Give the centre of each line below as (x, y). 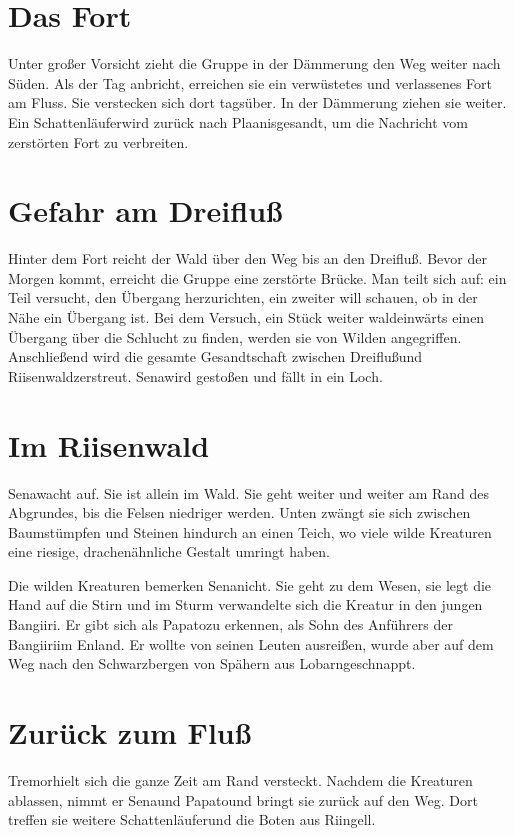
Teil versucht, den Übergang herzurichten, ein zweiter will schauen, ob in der (243, 297)
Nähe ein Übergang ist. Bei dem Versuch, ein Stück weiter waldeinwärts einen (246, 317)
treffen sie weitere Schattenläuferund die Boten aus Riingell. (192, 819)
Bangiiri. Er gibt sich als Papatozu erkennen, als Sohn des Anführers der (230, 624)
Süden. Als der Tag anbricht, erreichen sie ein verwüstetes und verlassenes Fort (250, 82)
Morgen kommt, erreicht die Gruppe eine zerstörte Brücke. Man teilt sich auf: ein (257, 277)
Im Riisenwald (109, 444)
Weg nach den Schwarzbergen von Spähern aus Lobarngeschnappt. (212, 663)
